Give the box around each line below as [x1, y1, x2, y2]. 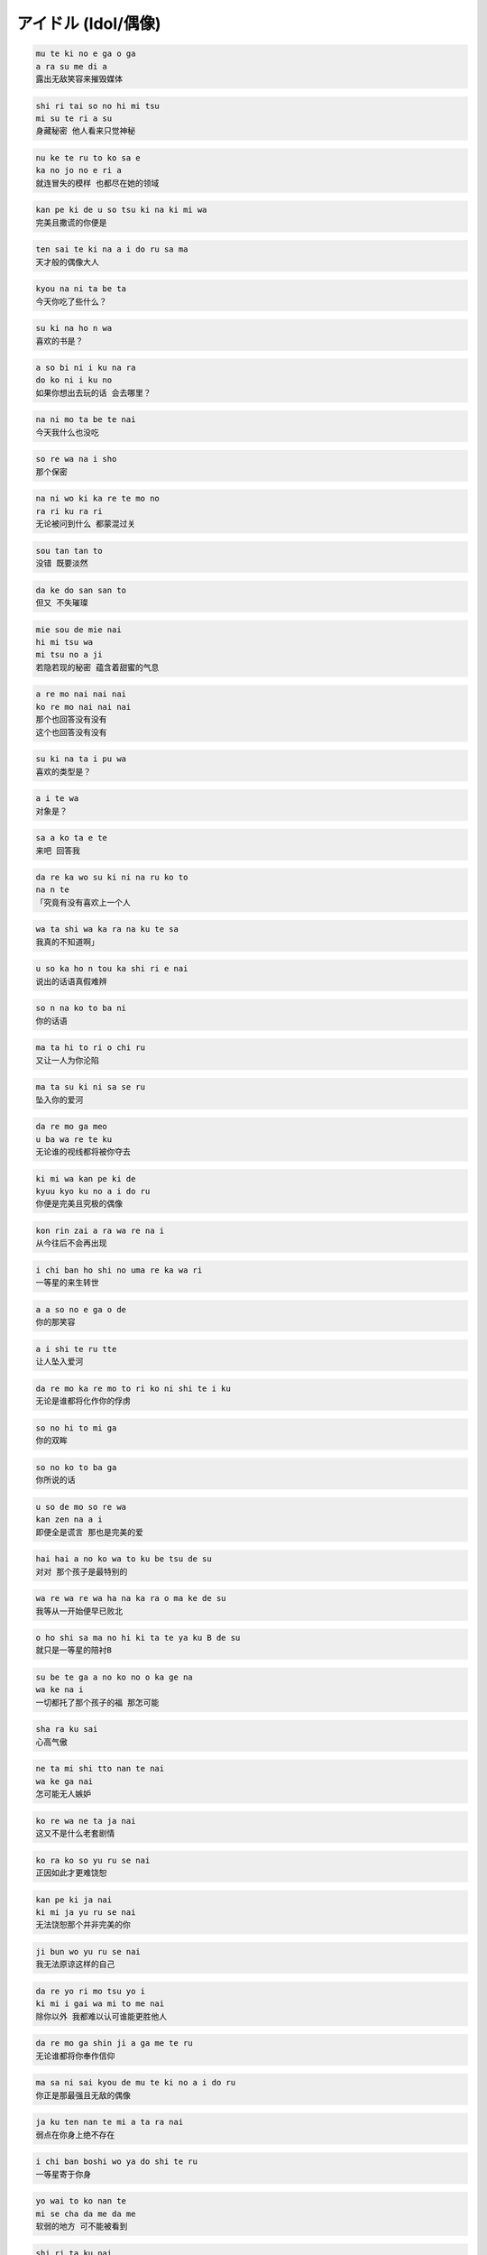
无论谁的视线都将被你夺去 [35, 1146, 131, 1157]
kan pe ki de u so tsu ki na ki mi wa [35, 205, 207, 216]
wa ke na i [35, 1685, 84, 1695]
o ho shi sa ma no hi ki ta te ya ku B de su [35, 1633, 241, 1643]
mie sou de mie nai [35, 624, 122, 635]
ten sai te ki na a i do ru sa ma [35, 244, 188, 254]
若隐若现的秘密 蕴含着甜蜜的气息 [35, 662, 160, 672]
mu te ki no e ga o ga [35, 49, 136, 59]
